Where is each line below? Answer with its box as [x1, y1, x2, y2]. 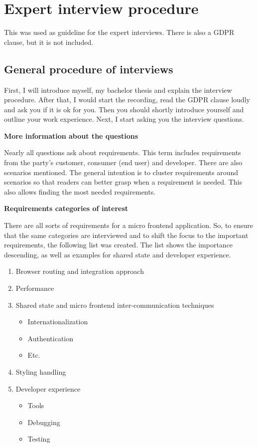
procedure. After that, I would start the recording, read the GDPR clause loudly [4, 94, 250, 105]
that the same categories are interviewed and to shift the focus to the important [4, 229, 249, 240]
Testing [27, 434, 50, 444]
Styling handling [15, 366, 66, 377]
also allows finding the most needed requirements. [4, 186, 156, 197]
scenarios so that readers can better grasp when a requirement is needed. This [4, 177, 242, 187]
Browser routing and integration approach [15, 266, 144, 276]
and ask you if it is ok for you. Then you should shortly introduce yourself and [4, 104, 244, 114]
